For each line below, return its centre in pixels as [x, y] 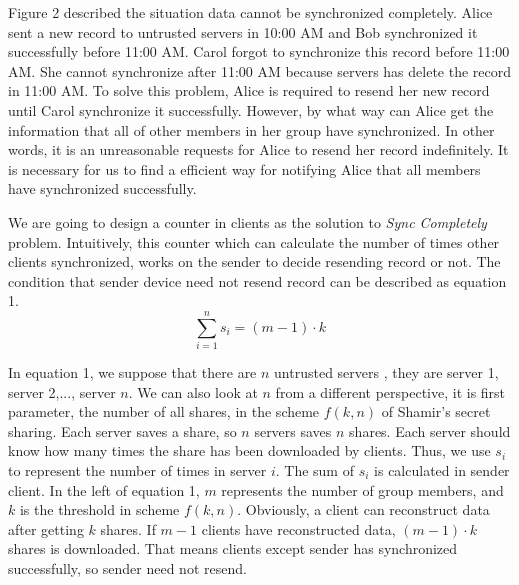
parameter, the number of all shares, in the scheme [164, 411]
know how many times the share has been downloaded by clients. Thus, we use [249, 450]
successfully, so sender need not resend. [127, 567]
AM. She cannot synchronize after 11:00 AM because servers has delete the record [260, 70]
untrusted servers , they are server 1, [386, 372]
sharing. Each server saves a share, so [122, 430]
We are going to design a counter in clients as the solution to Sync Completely [247, 221]
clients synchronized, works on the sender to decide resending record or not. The [254, 261]
